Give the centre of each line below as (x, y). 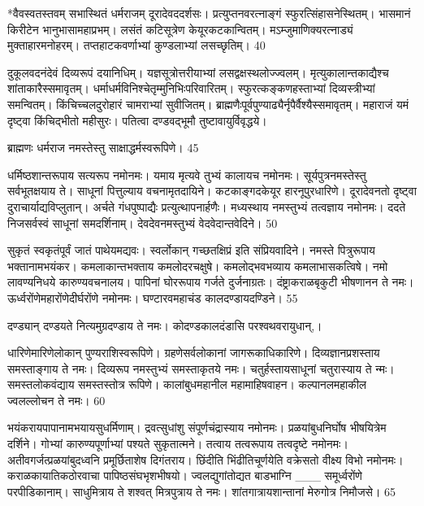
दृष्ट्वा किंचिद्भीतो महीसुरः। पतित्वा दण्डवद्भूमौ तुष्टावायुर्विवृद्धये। (137, 120)
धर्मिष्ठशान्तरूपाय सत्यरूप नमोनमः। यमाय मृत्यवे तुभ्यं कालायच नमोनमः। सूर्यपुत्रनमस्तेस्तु (187, 174)
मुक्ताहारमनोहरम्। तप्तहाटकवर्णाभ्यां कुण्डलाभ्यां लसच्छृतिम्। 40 (136, 45)
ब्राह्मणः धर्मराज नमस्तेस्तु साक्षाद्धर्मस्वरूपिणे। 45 (103, 148)
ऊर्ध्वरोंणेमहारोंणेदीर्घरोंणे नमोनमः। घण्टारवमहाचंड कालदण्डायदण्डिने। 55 (153, 297)
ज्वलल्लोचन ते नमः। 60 (56, 400)
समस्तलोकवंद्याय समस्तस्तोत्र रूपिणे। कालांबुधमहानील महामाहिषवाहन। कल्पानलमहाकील (187, 384)
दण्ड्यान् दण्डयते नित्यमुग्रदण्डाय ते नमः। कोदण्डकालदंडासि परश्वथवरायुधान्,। (165, 325)
